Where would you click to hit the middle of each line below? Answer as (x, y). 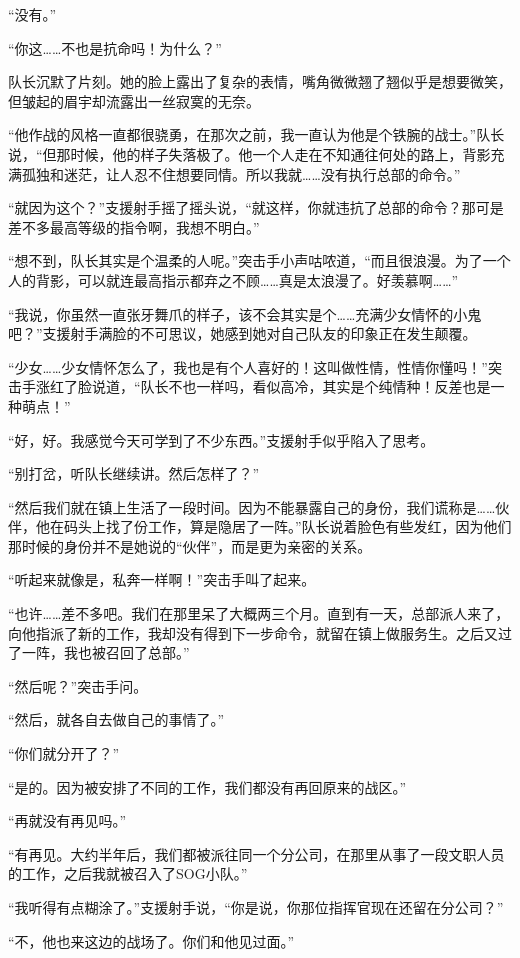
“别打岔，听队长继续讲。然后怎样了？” (134, 473)
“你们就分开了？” (64, 753)
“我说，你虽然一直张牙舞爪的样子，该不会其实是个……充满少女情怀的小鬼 (245, 313)
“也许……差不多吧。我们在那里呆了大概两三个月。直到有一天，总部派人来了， (259, 613)
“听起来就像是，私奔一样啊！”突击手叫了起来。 (162, 579)
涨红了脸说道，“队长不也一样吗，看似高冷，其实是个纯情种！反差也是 (263, 386)
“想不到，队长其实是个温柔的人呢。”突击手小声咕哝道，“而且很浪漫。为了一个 (259, 260)
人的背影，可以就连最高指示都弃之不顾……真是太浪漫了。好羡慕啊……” (233, 279)
